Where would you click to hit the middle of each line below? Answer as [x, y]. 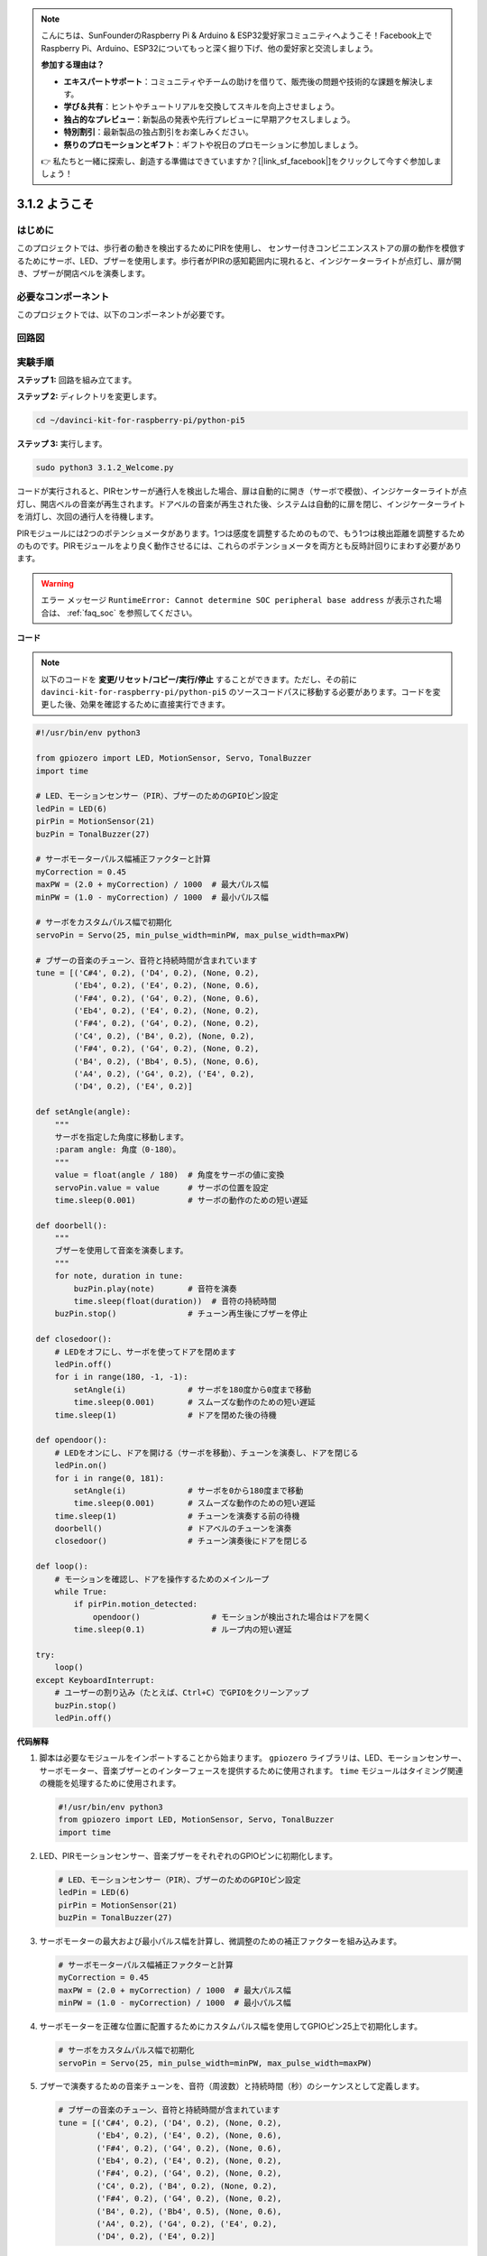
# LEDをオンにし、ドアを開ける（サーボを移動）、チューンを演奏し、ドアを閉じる [207, 1452]
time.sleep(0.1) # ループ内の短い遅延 [183, 1630]
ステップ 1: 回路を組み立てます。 [77, 380]
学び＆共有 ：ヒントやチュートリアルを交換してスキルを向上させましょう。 [202, 106]
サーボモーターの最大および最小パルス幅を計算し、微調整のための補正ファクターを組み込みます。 [221, 1941]
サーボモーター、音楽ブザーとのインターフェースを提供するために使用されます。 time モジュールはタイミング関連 [251, 1771]
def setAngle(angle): [83, 1112]
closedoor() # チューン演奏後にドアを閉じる [181, 1541]
